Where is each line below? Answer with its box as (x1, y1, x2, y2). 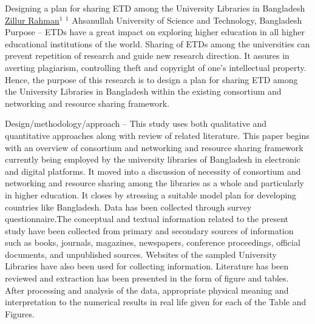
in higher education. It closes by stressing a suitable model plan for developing (5, 188, 297, 201)
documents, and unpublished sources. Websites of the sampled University (5, 248, 277, 260)
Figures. (5, 307, 35, 320)
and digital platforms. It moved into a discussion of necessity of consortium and (5, 164, 301, 177)
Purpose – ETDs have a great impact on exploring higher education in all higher (5, 25, 305, 38)
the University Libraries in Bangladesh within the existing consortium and (5, 85, 282, 98)
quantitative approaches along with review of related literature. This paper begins (5, 129, 310, 141)
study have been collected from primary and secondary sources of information (5, 224, 294, 237)
